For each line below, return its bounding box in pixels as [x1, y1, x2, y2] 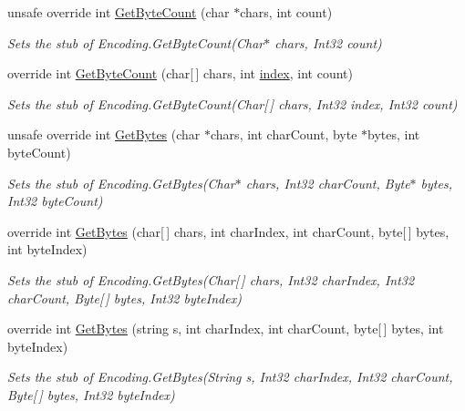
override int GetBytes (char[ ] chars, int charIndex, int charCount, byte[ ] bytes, [7, 221, 449, 241]
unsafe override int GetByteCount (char [7, 3, 230, 21]
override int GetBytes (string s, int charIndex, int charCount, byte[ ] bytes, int [7, 319, 444, 338]
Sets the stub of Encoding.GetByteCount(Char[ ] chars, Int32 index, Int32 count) [7, 94, 458, 113]
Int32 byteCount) [7, 191, 103, 211]
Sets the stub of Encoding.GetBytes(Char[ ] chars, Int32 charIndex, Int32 [7, 270, 415, 289]
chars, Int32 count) [274, 33, 382, 52]
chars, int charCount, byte [211, 125, 357, 144]
